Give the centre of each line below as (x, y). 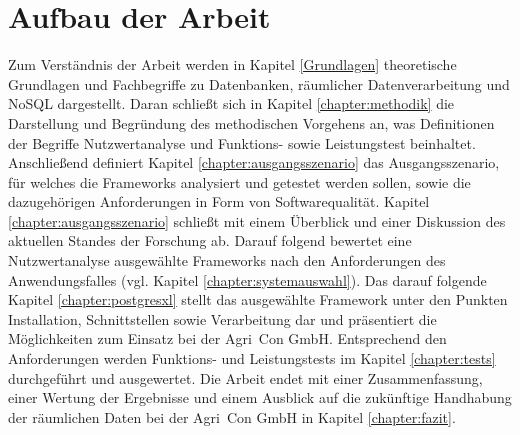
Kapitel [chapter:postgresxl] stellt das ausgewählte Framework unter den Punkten (258, 299)
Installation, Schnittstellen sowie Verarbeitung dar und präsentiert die (222, 318)
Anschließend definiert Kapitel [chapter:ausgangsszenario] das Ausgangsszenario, (254, 162)
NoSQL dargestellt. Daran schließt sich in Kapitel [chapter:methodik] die (231, 103)
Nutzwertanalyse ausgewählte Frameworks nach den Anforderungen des (227, 260)
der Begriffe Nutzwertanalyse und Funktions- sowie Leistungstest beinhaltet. (242, 142)
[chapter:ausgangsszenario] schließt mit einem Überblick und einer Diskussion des (257, 220)
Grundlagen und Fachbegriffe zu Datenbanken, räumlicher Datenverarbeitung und (259, 83)
